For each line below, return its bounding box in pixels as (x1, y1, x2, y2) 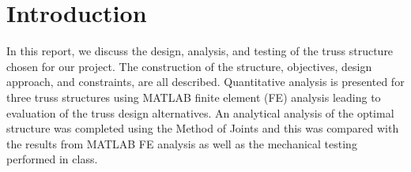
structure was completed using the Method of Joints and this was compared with (6, 120, 399, 136)
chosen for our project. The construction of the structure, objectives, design (6, 58, 372, 74)
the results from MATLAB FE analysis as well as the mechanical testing (6, 135, 357, 151)
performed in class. (6, 151, 98, 167)
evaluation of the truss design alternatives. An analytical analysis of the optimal (6, 104, 394, 121)
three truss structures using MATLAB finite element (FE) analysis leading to (6, 88, 381, 105)
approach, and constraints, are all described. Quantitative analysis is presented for (6, 73, 405, 90)
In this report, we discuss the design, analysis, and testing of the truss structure (6, 43, 394, 59)
